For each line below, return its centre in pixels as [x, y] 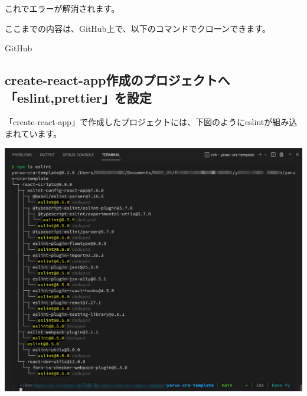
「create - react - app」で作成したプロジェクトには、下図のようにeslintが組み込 [151, 122]
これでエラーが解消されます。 [62, 8]
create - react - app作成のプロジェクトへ [117, 80]
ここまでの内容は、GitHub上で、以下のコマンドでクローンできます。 [138, 28]
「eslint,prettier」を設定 [78, 97]
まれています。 [33, 133]
